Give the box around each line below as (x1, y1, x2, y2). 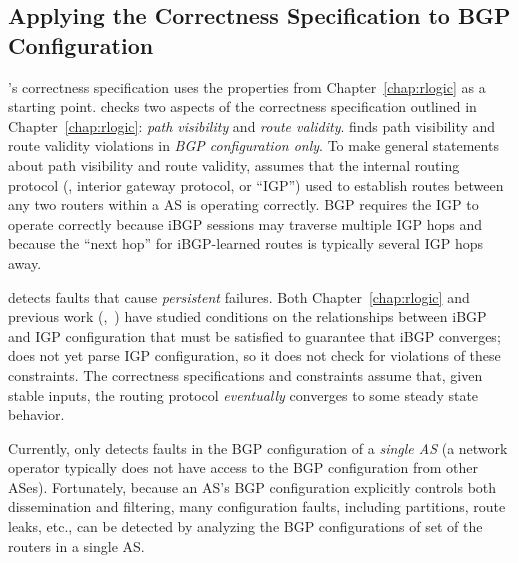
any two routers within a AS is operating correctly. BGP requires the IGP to (8, 194, 479, 215)
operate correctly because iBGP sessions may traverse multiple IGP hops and (8, 213, 482, 234)
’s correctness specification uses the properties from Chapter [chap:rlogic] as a (8, 76, 486, 97)
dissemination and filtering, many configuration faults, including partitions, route (8, 496, 506, 517)
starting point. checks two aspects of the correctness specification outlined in (8, 96, 477, 117)
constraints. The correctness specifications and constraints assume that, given (8, 364, 483, 385)
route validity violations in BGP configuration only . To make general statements (8, 135, 499, 156)
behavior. (8, 404, 65, 425)
